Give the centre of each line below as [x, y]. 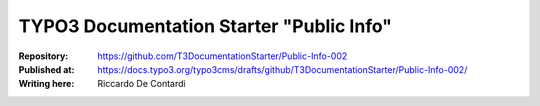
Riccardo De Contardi [141, 84]
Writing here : [46, 84]
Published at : [46, 69]
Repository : [43, 56]
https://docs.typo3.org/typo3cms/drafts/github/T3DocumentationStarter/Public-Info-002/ [282, 69]
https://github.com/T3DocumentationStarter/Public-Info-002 [222, 56]
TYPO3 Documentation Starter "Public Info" [205, 26]
